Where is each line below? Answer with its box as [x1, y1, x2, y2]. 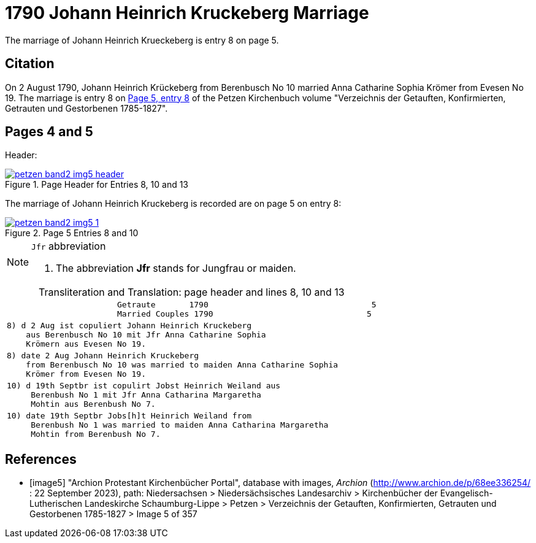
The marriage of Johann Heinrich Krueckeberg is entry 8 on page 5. [5, 34, 279, 45]
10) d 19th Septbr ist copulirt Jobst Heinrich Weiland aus [7, 381, 281, 391]
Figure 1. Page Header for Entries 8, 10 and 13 [5, 179, 189, 190]
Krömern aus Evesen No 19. [26, 339, 146, 349]
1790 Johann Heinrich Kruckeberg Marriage [5, 2, 369, 23]
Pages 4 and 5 [5, 124, 93, 140]
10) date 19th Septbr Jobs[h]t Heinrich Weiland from [7, 411, 252, 421]
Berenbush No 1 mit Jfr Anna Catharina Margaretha [31, 390, 261, 400]
